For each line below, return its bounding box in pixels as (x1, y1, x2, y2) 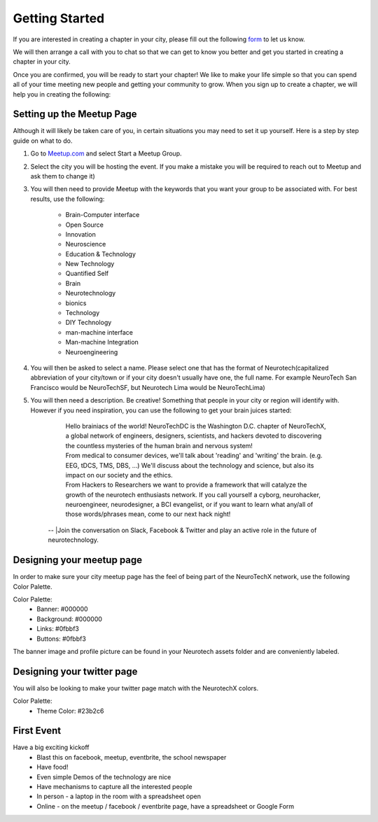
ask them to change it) (30, 172, 96, 180)
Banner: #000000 (36, 605, 88, 613)
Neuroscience (65, 240, 106, 249)
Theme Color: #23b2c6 (36, 706, 104, 715)
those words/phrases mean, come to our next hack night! (65, 510, 231, 518)
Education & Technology (65, 249, 136, 258)
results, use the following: (30, 195, 105, 203)
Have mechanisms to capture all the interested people (36, 783, 192, 791)
